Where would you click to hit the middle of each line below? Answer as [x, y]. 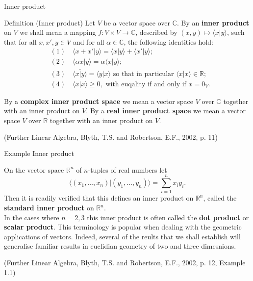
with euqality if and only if [146, 84]
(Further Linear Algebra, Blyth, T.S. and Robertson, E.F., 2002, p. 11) [111, 137]
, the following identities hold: [168, 41]
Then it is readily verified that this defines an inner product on [99, 198]
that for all [20, 41]
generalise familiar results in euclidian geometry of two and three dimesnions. [120, 246]
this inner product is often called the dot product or [168, 217]
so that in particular [143, 74]
